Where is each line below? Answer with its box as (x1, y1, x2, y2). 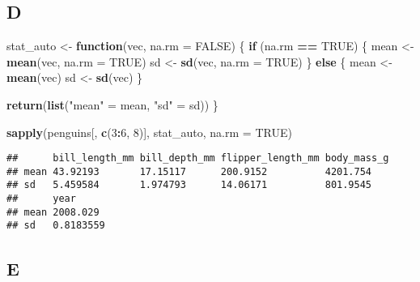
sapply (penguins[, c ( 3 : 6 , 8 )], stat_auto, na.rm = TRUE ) (6, 123, 292, 140)
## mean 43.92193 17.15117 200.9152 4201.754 (6, 165, 372, 177)
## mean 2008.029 (6, 206, 100, 218)
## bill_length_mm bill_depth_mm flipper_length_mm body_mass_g (6, 152, 389, 164)
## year (6, 193, 76, 205)
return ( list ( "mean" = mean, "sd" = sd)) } (6, 96, 218, 113)
